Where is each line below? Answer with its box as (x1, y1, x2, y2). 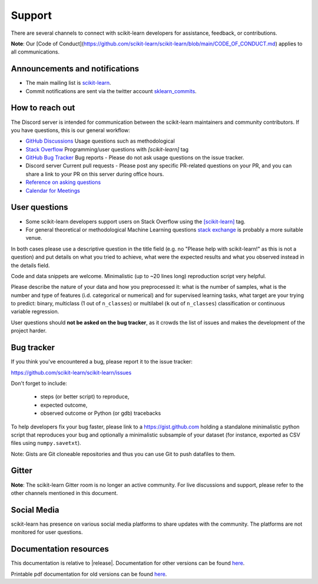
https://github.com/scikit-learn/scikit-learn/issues (11, 369, 132, 376)
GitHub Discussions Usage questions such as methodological (25, 137, 175, 144)
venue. (25, 235, 42, 242)
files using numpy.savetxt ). (11, 440, 82, 447)
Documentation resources (11, 544, 109, 554)
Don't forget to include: (11, 380, 67, 387)
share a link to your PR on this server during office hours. (25, 170, 164, 177)
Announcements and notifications (11, 64, 140, 74)
